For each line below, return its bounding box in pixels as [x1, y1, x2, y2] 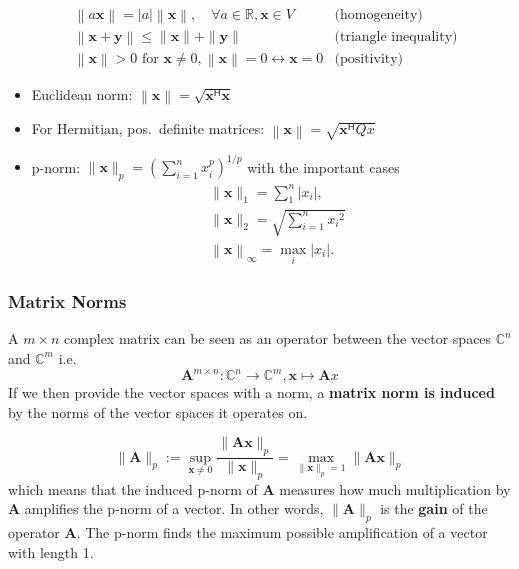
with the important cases [247, 156, 400, 177]
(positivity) [334, 51, 404, 66]
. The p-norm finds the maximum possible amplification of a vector [76, 522, 488, 543]
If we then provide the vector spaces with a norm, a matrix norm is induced [8, 382, 495, 403]
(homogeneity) [334, 8, 423, 23]
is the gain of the [380, 498, 488, 519]
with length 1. [8, 541, 94, 562]
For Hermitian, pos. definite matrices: [31, 118, 265, 139]
